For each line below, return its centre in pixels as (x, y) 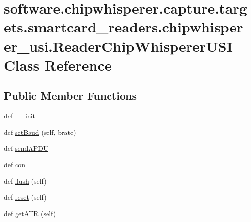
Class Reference (58, 65)
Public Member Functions (70, 96)
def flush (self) (25, 181)
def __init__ (25, 116)
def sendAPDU (26, 148)
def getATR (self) (30, 213)
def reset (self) (25, 197)
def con (15, 164)
